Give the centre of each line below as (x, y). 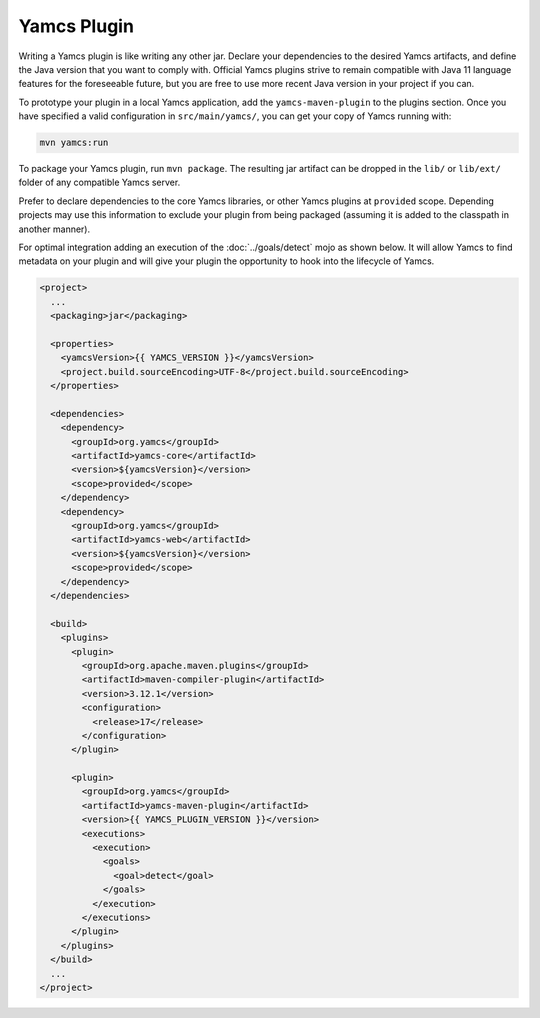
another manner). (54, 229)
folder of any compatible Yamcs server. (99, 182)
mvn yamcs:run (74, 143)
